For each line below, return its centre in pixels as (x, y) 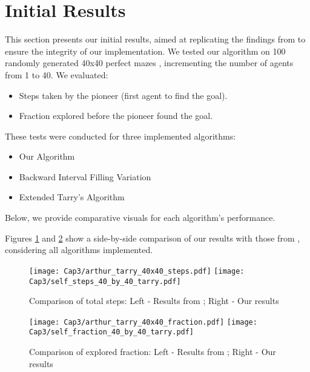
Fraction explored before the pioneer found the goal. (116, 116)
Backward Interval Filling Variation (85, 176)
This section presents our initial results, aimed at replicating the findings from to (155, 39)
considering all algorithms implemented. (79, 250)
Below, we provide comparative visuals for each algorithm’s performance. (140, 218)
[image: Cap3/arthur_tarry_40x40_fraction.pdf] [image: (143, 322)
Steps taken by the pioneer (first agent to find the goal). (123, 95)
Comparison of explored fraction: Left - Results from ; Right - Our (153, 352)
